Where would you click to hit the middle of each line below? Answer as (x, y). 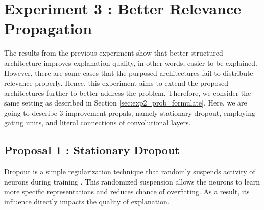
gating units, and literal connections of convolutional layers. (98, 123)
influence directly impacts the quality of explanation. (87, 202)
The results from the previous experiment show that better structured (114, 53)
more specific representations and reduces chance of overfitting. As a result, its (127, 191)
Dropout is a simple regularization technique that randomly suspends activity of (130, 172)
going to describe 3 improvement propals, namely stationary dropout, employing (130, 112)
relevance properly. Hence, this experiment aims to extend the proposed (116, 83)
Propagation (48, 28)
